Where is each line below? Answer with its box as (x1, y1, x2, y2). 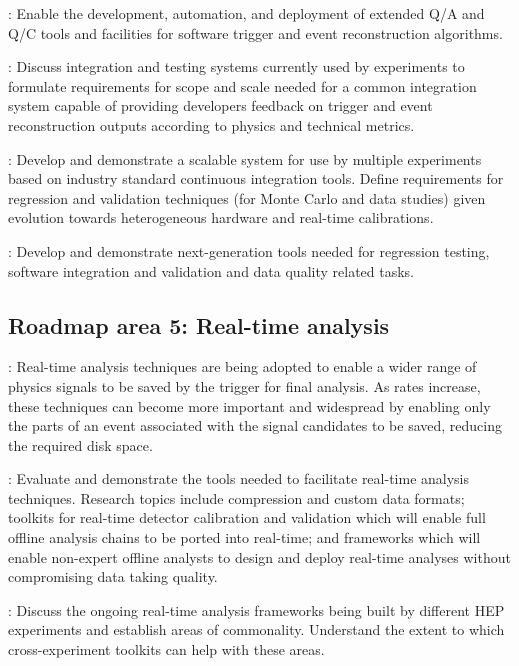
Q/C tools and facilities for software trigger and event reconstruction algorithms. (8, 22, 503, 43)
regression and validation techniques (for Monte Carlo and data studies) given (8, 187, 486, 208)
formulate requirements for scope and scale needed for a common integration (8, 75, 477, 96)
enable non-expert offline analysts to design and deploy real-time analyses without (8, 546, 511, 567)
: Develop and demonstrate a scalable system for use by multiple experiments (8, 148, 482, 169)
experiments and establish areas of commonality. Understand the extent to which (8, 619, 505, 640)
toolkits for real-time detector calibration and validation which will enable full (8, 507, 486, 528)
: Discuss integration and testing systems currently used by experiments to (8, 56, 465, 77)
